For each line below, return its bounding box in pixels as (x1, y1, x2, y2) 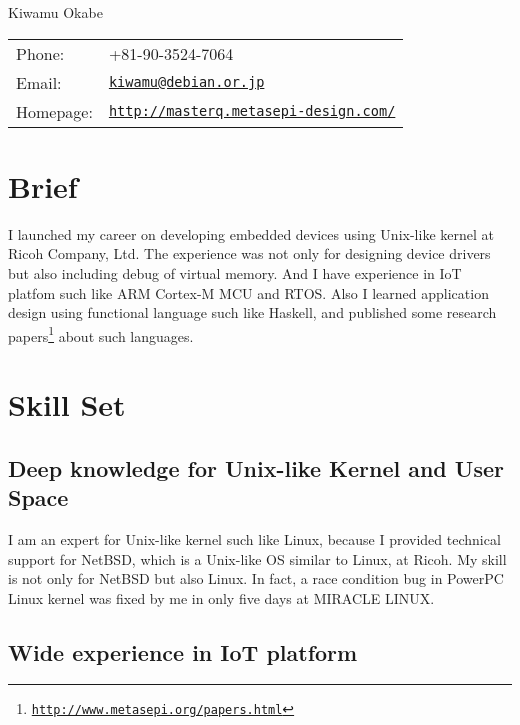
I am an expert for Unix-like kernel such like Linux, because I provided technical (8, 528, 501, 549)
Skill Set (8, 384, 126, 425)
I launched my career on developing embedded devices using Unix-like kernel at (8, 223, 494, 244)
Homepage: (16, 99, 93, 123)
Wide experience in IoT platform (8, 636, 358, 667)
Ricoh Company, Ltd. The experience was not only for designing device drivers (8, 243, 491, 264)
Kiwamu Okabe (8, 2, 103, 22)
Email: (16, 70, 62, 94)
